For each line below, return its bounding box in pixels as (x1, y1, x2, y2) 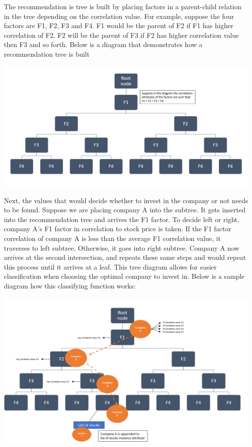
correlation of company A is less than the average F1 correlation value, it (4, 233, 221, 243)
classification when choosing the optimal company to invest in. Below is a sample (4, 271, 245, 281)
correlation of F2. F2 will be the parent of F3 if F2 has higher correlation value (4, 30, 239, 40)
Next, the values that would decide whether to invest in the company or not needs (4, 195, 248, 205)
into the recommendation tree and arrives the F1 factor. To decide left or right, (4, 214, 239, 224)
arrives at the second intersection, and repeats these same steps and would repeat (4, 252, 246, 262)
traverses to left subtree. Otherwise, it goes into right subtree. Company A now (4, 242, 239, 253)
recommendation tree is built (4, 48, 90, 59)
